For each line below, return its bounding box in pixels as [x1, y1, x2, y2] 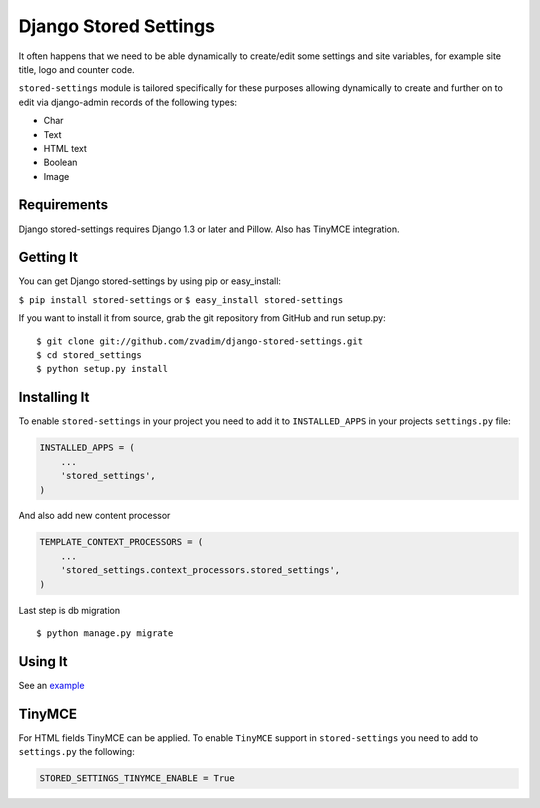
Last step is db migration [18, 604, 120, 616]
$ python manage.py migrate [36, 628, 174, 639]
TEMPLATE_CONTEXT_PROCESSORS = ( [39, 536, 204, 548]
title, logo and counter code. [18, 63, 135, 75]
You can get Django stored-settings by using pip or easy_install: [18, 275, 282, 287]
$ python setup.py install [36, 363, 169, 375]
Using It [18, 653, 69, 670]
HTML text [43, 142, 87, 154]
